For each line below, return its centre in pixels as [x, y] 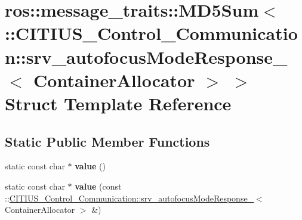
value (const [98, 186]
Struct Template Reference [118, 103]
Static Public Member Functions [107, 141]
